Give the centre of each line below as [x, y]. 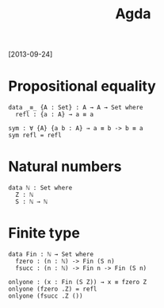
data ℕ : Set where [40, 188]
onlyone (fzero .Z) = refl [53, 289]
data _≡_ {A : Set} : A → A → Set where [76, 108]
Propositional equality [82, 86]
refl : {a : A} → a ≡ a [54, 115]
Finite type [44, 233]
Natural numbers [65, 167]
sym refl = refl [35, 136]
